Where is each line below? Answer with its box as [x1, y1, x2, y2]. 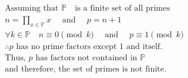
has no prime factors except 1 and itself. [16, 42, 162, 51]
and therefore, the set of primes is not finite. [5, 64, 167, 73]
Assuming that [5, 4, 59, 13]
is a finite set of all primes [74, 4, 170, 13]
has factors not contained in [35, 53, 137, 62]
